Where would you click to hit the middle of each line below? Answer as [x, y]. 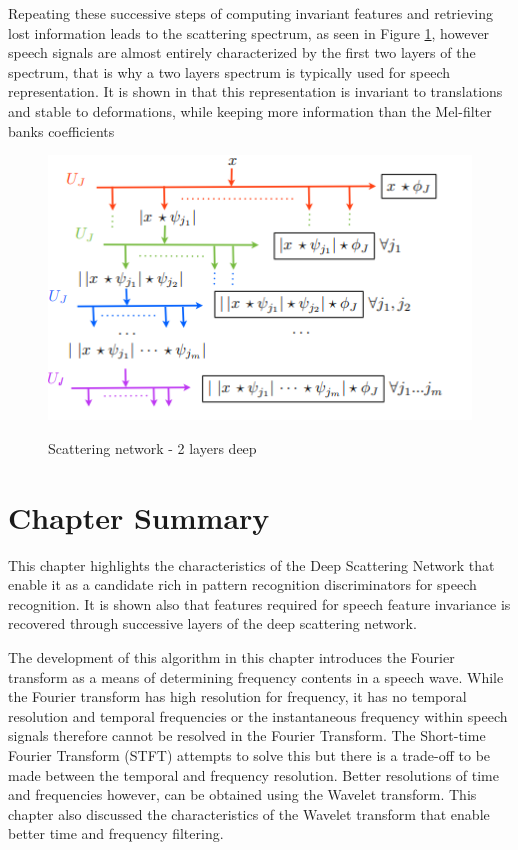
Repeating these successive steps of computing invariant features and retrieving [251, 13]
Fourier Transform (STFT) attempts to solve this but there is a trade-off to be [249, 754]
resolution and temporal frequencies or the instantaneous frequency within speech [258, 715]
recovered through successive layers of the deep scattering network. [212, 623]
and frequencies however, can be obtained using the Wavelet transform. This [242, 794]
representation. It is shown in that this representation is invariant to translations [255, 91]
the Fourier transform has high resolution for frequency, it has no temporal [237, 696]
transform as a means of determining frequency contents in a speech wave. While [256, 676]
